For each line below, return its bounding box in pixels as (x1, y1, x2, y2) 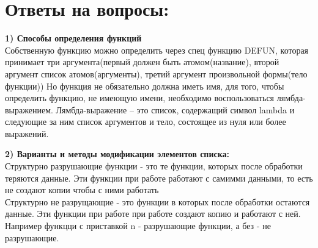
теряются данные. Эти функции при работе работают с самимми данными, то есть (5, 171, 313, 184)
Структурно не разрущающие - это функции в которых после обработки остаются (5, 195, 310, 208)
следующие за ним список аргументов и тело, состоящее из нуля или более (5, 115, 286, 128)
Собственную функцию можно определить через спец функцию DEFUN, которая (5, 43, 309, 56)
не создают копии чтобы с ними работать (5, 183, 159, 196)
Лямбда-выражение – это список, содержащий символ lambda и (56, 103, 295, 116)
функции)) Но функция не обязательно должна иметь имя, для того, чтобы (5, 79, 284, 92)
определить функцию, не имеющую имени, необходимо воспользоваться (5, 91, 275, 104)
